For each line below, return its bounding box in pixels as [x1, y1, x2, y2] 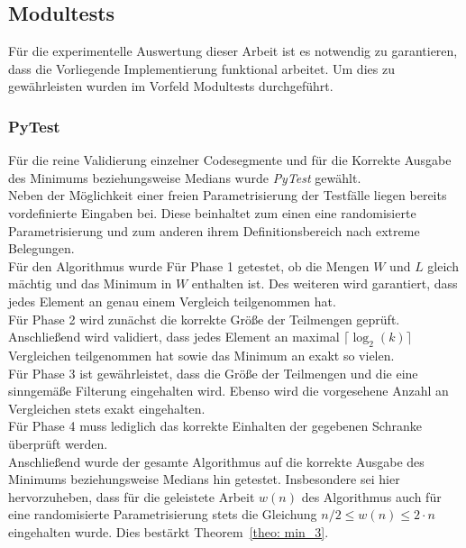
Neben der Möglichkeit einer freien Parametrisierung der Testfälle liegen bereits [8, 186, 447, 205]
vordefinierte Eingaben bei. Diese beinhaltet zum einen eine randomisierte [8, 203, 416, 222]
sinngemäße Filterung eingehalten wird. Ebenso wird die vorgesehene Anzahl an [8, 381, 449, 400]
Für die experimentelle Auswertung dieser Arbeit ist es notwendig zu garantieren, [8, 41, 458, 60]
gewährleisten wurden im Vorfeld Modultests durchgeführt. [8, 77, 334, 96]
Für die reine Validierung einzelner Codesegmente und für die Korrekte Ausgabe [8, 151, 452, 169]
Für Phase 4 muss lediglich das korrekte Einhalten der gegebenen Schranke [8, 416, 422, 435]
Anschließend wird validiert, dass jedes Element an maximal [8, 327, 340, 346]
